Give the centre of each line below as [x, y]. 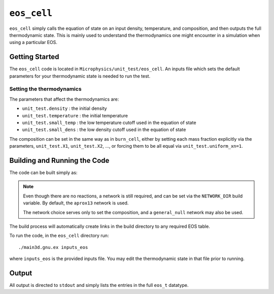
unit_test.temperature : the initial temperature [75, 115]
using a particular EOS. [33, 43]
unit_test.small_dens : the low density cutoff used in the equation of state [104, 130]
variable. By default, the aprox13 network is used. [76, 203]
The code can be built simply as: [43, 173]
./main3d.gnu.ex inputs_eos [53, 247]
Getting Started [34, 57]
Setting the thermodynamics [45, 89]
